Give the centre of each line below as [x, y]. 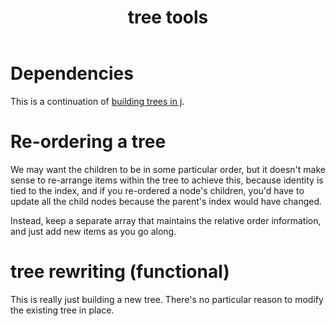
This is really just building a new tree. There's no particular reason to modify [167, 299]
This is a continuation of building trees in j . [97, 101]
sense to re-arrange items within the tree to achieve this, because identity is [167, 180]
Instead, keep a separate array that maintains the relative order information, [166, 220]
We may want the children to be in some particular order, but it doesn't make [168, 169]
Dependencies [72, 73]
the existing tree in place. [62, 310]
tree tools [168, 17]
